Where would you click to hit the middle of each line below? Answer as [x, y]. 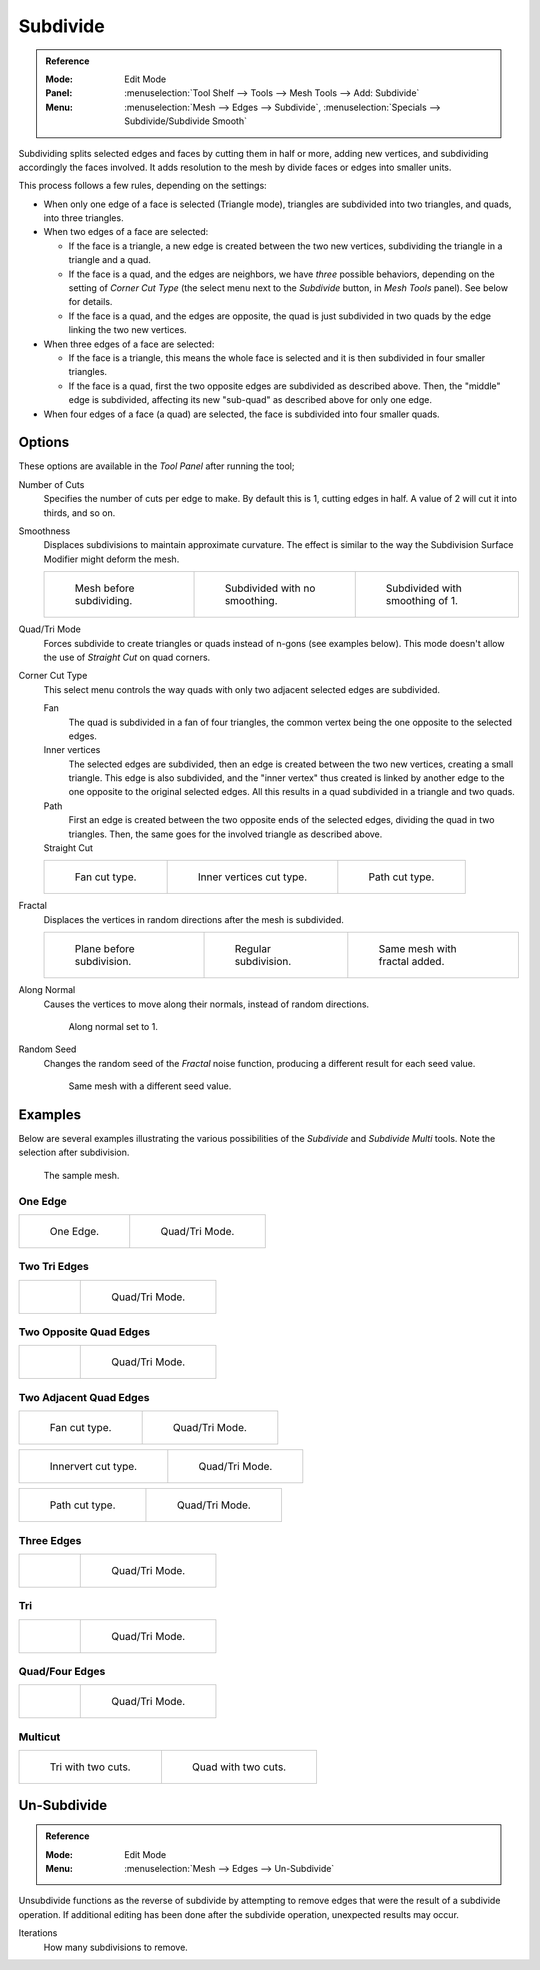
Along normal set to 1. [113, 1026]
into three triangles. [83, 218]
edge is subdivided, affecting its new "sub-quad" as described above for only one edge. [250, 400]
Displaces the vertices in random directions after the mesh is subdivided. [194, 919]
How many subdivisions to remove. [116, 1947]
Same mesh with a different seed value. [150, 1086]
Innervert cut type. [93, 1467]
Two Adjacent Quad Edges [84, 1397]
